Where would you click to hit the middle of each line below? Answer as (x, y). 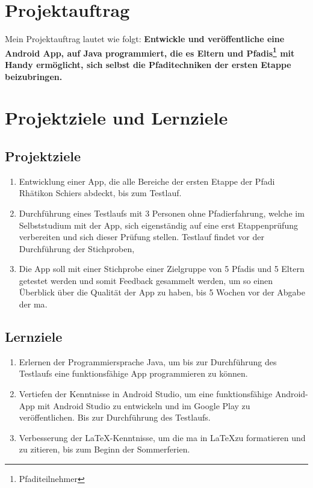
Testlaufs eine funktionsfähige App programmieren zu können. (133, 373)
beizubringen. (34, 76)
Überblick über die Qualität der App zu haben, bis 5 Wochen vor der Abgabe (162, 292)
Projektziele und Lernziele (116, 118)
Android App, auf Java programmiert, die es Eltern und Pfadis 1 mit (150, 52)
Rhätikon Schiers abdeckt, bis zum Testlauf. (100, 193)
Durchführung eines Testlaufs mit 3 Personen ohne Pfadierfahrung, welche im (162, 213)
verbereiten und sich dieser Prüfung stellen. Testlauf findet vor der (141, 237)
